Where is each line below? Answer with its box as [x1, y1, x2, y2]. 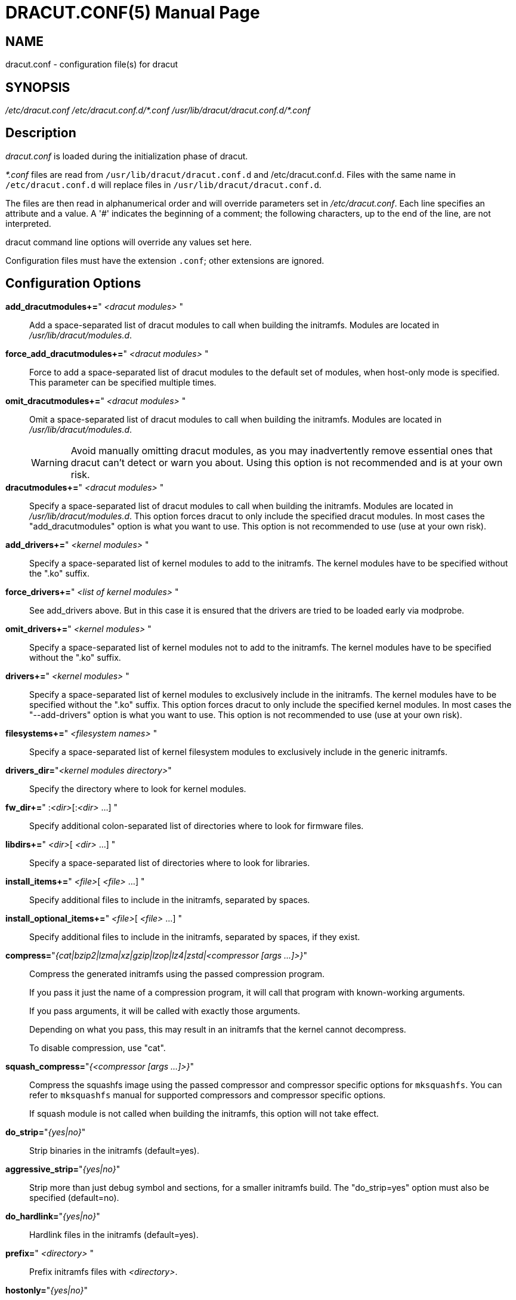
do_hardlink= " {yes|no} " [5, 1210, 100, 1221]
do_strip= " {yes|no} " [5, 1126, 86, 1137]
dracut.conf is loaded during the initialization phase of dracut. [5, 150, 248, 161]
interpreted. [5, 218, 51, 229]
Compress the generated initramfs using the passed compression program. [29, 968, 325, 979]
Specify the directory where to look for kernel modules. [29, 783, 246, 794]
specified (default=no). [29, 1192, 119, 1203]
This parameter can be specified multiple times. [29, 377, 217, 387]
